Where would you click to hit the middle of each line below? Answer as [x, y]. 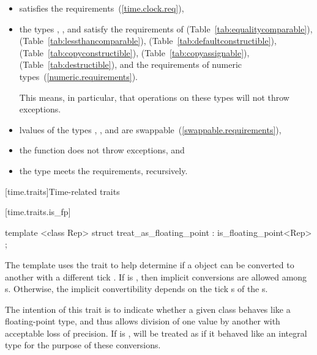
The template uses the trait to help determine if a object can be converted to [150, 264]
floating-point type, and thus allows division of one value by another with [143, 321]
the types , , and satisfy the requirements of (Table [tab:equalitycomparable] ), [166, 28]
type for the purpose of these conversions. [83, 345]
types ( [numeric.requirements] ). [78, 76]
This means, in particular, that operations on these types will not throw [154, 97]
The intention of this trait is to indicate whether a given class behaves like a [148, 309]
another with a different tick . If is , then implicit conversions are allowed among [156, 276]
